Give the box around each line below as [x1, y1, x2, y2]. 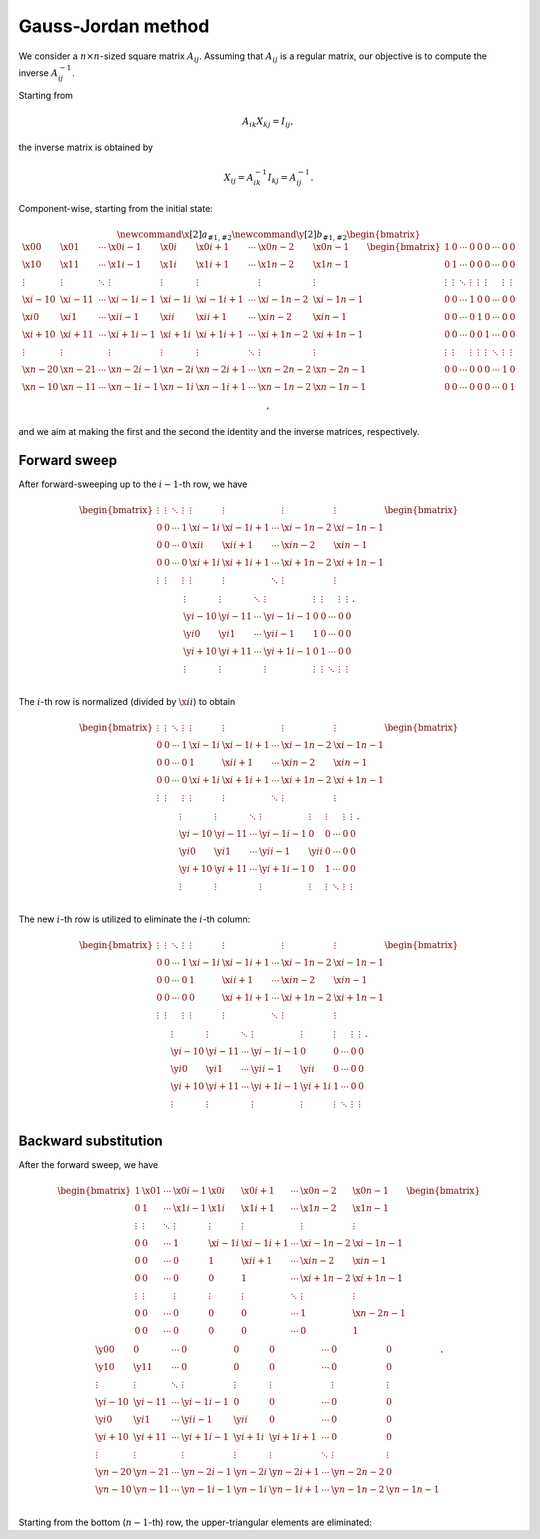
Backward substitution [18, 1132, 164, 1149]
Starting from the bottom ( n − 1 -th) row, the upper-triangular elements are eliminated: [18, 1516, 372, 1528]
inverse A [18, 66, 59, 79]
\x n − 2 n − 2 [258, 363, 312, 375]
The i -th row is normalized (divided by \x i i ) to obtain [18, 696, 236, 708]
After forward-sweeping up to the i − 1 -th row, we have [18, 478, 248, 490]
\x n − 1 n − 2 [258, 381, 312, 392]
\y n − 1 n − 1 [386, 1483, 440, 1495]
